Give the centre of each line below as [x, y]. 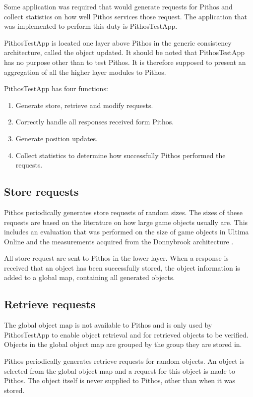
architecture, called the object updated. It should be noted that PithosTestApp [125, 52]
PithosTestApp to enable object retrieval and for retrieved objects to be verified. [126, 334]
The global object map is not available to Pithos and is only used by [108, 325]
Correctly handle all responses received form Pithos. [95, 122]
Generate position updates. [57, 138]
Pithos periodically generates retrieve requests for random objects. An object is [124, 361]
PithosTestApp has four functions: [56, 88]
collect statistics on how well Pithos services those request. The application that [126, 16]
